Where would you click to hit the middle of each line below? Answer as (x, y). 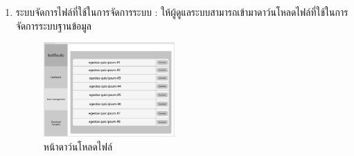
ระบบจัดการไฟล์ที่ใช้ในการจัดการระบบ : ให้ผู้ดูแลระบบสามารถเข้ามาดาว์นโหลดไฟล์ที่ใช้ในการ (182, 12)
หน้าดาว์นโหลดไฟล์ (78, 146)
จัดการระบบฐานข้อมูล (54, 25)
